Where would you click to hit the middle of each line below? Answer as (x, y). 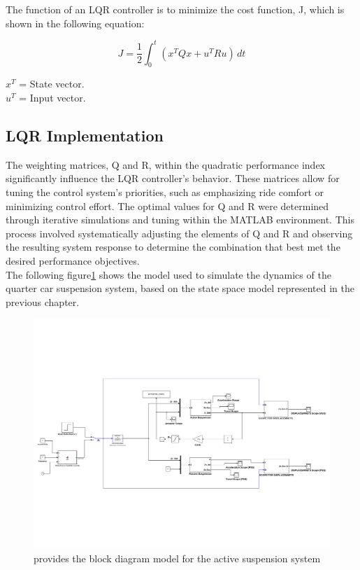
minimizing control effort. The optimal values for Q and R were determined (167, 206)
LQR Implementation (85, 135)
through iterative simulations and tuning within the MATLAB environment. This (180, 220)
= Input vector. (52, 98)
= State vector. (52, 84)
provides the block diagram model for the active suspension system (177, 558)
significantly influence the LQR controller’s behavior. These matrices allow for (173, 178)
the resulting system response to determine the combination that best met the (173, 247)
